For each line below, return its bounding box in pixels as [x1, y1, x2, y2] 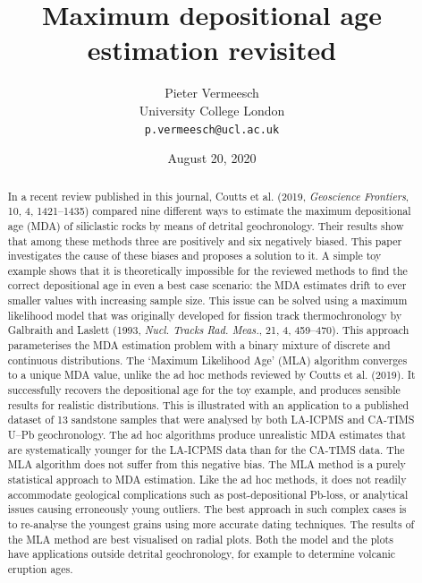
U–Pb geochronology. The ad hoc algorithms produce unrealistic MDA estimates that [7, 427, 406, 442]
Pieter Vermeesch [165, 83, 259, 102]
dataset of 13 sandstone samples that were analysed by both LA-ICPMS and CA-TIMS [7, 412, 415, 427]
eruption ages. [7, 561, 73, 576]
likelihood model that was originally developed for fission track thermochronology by [7, 307, 402, 322]
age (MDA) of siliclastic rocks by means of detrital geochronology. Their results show [7, 218, 404, 233]
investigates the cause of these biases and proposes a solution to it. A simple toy [7, 248, 382, 263]
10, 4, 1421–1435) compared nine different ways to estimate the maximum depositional [7, 203, 411, 219]
